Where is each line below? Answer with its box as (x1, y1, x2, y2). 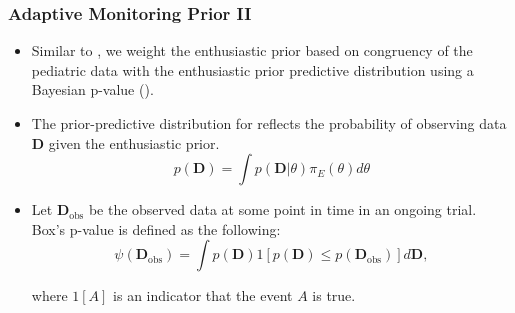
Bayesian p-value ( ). (31, 79, 154, 100)
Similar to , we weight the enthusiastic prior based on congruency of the (31, 40, 473, 61)
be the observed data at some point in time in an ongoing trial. (88, 199, 477, 220)
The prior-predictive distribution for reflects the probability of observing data (31, 113, 507, 133)
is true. (312, 285, 356, 306)
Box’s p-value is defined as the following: (31, 218, 281, 239)
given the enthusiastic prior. (48, 132, 220, 153)
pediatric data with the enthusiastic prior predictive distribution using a (31, 59, 474, 80)
